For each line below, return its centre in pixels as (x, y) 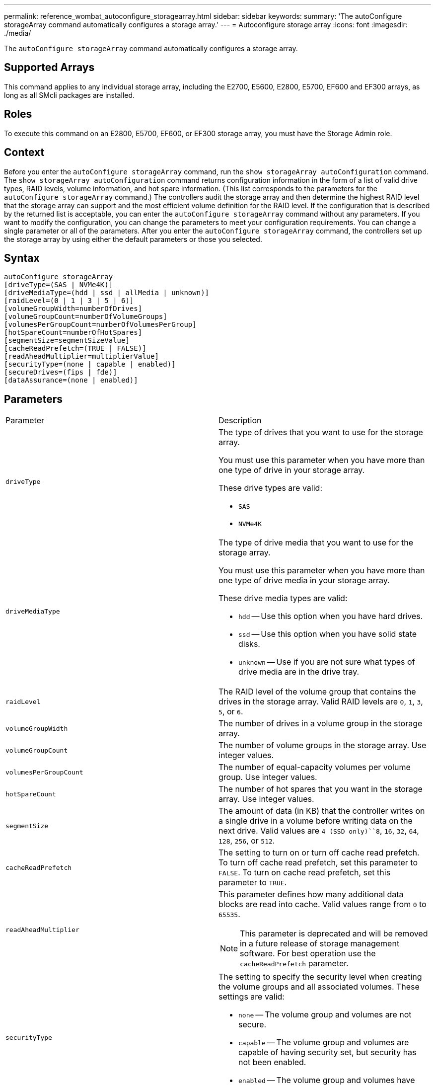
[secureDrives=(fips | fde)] (61, 372)
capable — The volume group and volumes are (324, 1043)
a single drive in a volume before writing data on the (316, 821)
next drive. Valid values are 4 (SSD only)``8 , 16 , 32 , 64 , (319, 831)
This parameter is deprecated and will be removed (334, 934)
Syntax (22, 258)
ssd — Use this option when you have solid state (328, 634)
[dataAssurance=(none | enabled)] (71, 380)
